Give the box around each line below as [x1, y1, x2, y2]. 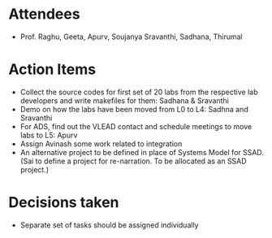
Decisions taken [8, 193, 119, 212]
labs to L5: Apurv [19, 130, 78, 140]
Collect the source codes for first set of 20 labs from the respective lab [19, 87, 258, 97]
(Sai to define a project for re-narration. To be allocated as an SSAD [19, 156, 247, 166]
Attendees [8, 5, 80, 24]
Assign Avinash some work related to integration [19, 139, 183, 149]
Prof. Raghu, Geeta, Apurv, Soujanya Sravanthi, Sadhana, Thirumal [19, 32, 243, 41]
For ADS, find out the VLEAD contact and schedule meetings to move [19, 121, 253, 131]
